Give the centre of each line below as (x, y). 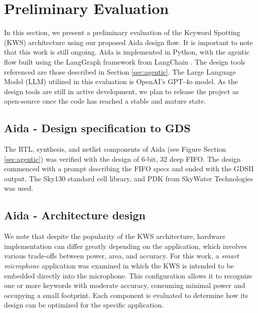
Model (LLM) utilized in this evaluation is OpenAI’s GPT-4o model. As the (121, 81)
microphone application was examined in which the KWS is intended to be (119, 266)
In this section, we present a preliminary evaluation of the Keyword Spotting (122, 32)
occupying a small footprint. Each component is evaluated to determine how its (126, 295)
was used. (19, 188)
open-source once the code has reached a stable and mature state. (105, 101)
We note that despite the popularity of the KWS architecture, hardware (115, 236)
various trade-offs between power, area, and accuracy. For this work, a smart (122, 256)
